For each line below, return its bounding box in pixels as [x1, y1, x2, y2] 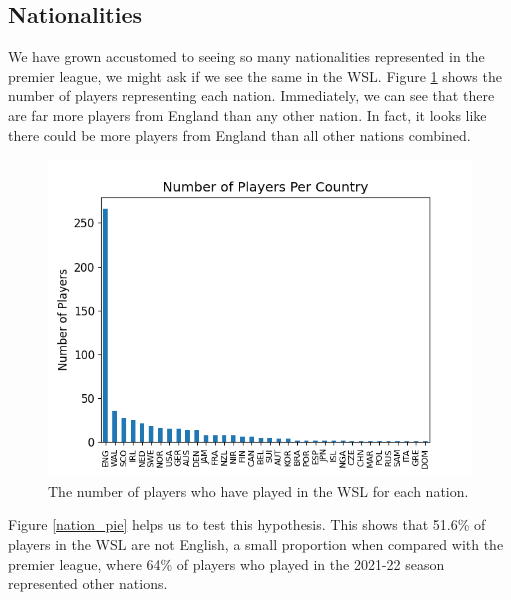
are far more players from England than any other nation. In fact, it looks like [8, 104, 487, 125]
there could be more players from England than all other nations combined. [8, 124, 471, 145]
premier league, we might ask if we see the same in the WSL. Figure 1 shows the [8, 65, 502, 86]
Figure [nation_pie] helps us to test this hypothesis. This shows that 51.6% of [8, 514, 486, 535]
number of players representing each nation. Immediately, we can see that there [8, 85, 495, 106]
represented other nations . [8, 573, 168, 594]
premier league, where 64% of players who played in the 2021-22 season [8, 553, 445, 574]
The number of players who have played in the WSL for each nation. [48, 480, 469, 501]
